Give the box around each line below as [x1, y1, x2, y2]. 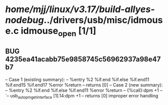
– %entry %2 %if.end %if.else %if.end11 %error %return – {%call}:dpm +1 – [5, 87, 163, 93]
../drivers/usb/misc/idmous [44, 14, 163, 26]
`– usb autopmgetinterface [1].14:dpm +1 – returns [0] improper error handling [5, 92, 158, 100]
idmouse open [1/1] [21, 25, 97, 39]
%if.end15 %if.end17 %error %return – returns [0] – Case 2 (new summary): [5, 82, 163, 88]
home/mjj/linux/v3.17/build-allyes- [5, 4, 155, 15]
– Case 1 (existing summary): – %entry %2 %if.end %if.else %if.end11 [5, 76, 149, 82]
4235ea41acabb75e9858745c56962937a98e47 [5, 55, 161, 64]
